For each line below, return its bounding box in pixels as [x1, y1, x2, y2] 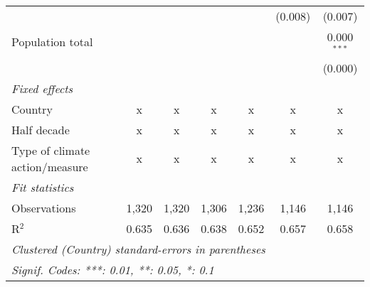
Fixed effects [11, 80, 73, 97]
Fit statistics [11, 178, 74, 195]
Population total [11, 33, 93, 50]
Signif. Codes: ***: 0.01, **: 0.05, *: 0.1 [11, 261, 214, 278]
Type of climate [11, 141, 90, 158]
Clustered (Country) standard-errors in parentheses [11, 240, 265, 257]
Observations [11, 199, 76, 216]
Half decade [11, 121, 70, 138]
